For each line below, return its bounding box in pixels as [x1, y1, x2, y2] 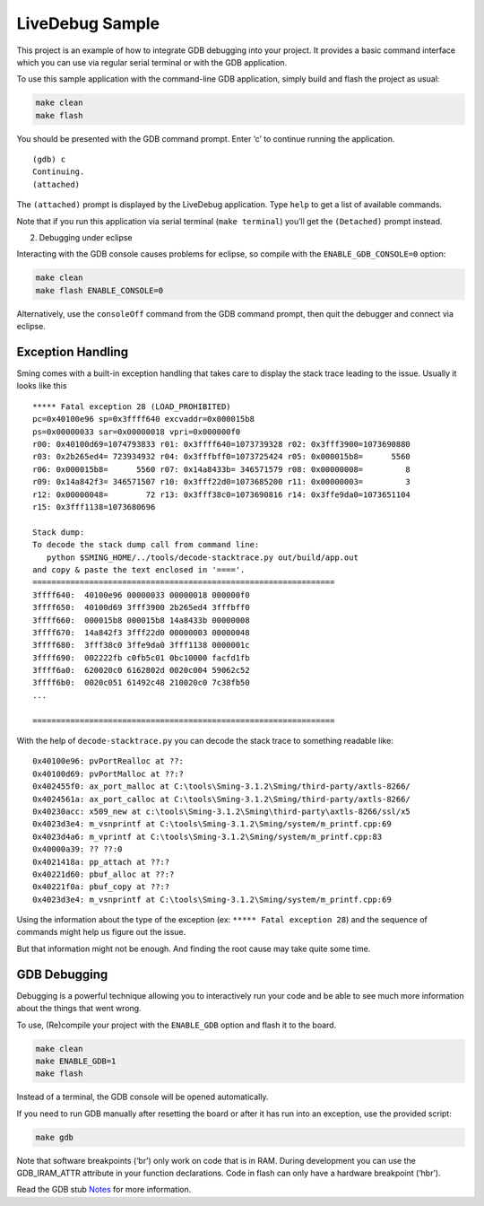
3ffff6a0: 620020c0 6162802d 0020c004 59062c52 [32, 665, 250, 676]
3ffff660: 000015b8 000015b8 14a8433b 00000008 [32, 615, 250, 625]
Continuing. [32, 167, 85, 177]
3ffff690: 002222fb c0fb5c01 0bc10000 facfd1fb [32, 652, 250, 663]
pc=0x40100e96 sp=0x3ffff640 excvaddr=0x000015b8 [32, 414, 255, 424]
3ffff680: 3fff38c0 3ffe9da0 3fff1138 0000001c [32, 640, 250, 651]
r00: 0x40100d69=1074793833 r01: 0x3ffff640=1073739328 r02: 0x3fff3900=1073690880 [32, 440, 411, 450]
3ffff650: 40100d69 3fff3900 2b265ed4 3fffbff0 [32, 602, 250, 613]
